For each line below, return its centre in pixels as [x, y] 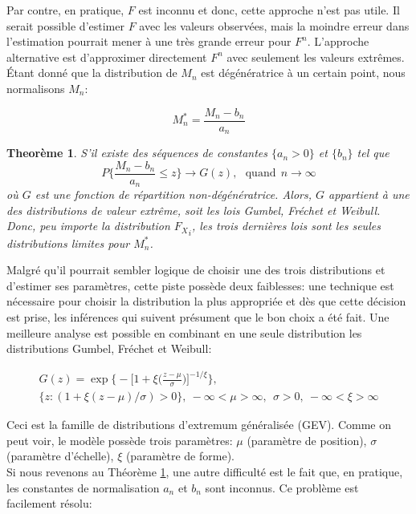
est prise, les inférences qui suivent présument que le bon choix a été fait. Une [198, 317]
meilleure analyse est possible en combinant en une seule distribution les [184, 332]
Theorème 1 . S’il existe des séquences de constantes [137, 153]
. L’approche [338, 41]
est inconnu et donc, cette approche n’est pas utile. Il [269, 10]
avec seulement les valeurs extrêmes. [316, 57]
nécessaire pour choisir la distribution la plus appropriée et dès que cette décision [206, 301]
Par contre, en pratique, [65, 10]
